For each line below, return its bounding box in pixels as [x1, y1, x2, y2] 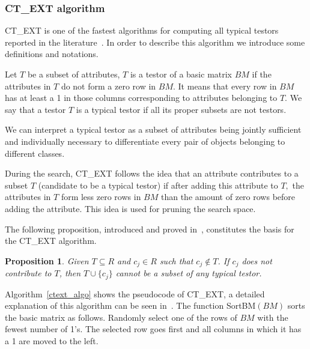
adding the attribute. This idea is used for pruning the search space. [5, 202, 256, 214]
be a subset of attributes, [27, 68, 120, 80]
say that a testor [5, 103, 66, 115]
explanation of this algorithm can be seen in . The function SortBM [5, 299, 256, 312]
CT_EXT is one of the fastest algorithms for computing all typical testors [5, 24, 279, 37]
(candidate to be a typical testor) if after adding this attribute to [38, 178, 278, 191]
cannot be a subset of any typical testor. [115, 267, 262, 279]
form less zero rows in [61, 190, 141, 203]
